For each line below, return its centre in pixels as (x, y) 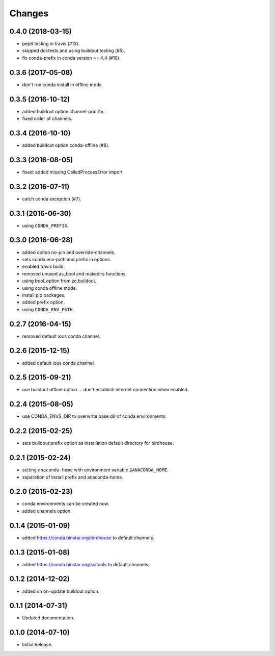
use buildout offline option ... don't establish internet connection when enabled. (105, 390)
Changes (29, 13)
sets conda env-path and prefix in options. (67, 259)
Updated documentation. (48, 618)
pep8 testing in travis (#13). (51, 44)
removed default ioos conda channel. (61, 336)
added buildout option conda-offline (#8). (66, 145)
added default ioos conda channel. (59, 363)
